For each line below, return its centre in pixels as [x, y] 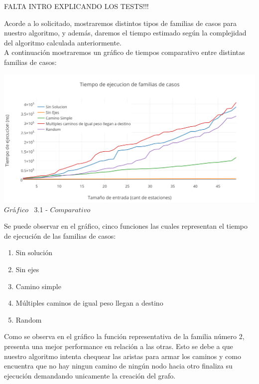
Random [29, 319]
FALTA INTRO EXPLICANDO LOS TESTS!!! [76, 6]
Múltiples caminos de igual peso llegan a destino [89, 303]
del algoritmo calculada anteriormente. [63, 42]
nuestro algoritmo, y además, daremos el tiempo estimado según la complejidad [125, 33]
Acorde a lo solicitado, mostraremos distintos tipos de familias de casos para [121, 23]
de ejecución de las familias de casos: [60, 235]
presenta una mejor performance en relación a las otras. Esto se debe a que [119, 346]
